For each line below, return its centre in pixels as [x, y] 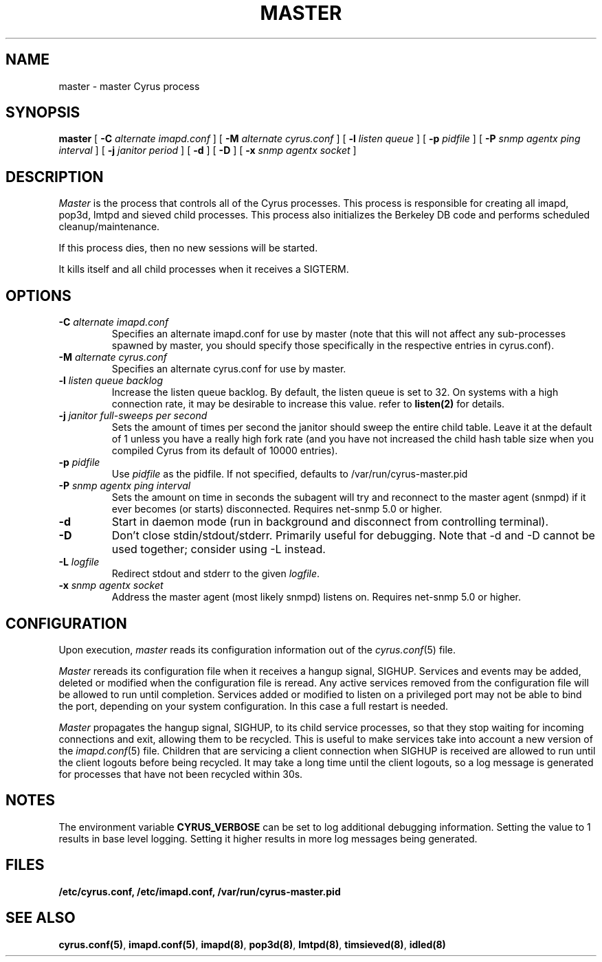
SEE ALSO [41, 918]
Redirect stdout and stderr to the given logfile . [216, 574]
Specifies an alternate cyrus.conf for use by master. [229, 369]
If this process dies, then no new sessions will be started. [188, 248]
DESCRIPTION [55, 177]
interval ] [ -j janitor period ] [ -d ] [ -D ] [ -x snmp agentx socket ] [208, 150]
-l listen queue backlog [111, 381]
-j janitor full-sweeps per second [133, 416]
